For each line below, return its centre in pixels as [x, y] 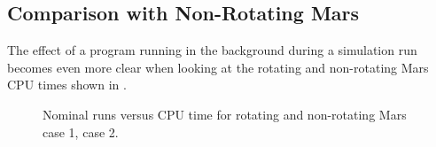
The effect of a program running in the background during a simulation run [212, 50]
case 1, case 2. [81, 132]
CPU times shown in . [67, 85]
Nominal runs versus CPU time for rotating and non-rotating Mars [225, 114]
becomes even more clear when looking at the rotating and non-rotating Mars [218, 67]
